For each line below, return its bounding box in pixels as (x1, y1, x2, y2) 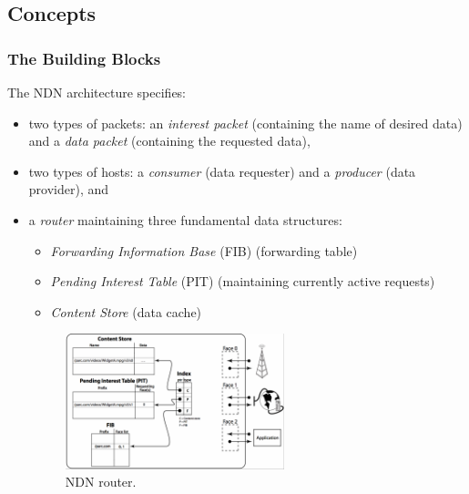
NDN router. (65, 472, 137, 491)
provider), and (28, 180, 109, 199)
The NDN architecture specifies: (7, 83, 187, 101)
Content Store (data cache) (50, 302, 202, 321)
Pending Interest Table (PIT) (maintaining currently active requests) (50, 272, 435, 291)
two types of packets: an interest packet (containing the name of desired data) (28, 113, 463, 132)
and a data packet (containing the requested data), (28, 131, 311, 150)
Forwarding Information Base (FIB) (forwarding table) (50, 241, 358, 260)
